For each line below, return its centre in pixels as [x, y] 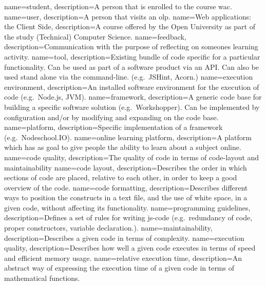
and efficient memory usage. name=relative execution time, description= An [123, 258]
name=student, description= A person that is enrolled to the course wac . [118, 6]
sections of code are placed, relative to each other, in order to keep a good [121, 177]
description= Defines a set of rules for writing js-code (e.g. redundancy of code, [128, 217]
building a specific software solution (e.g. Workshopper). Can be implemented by [132, 107]
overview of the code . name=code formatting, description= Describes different [126, 187]
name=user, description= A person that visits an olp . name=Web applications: [128, 16]
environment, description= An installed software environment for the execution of [132, 87]
